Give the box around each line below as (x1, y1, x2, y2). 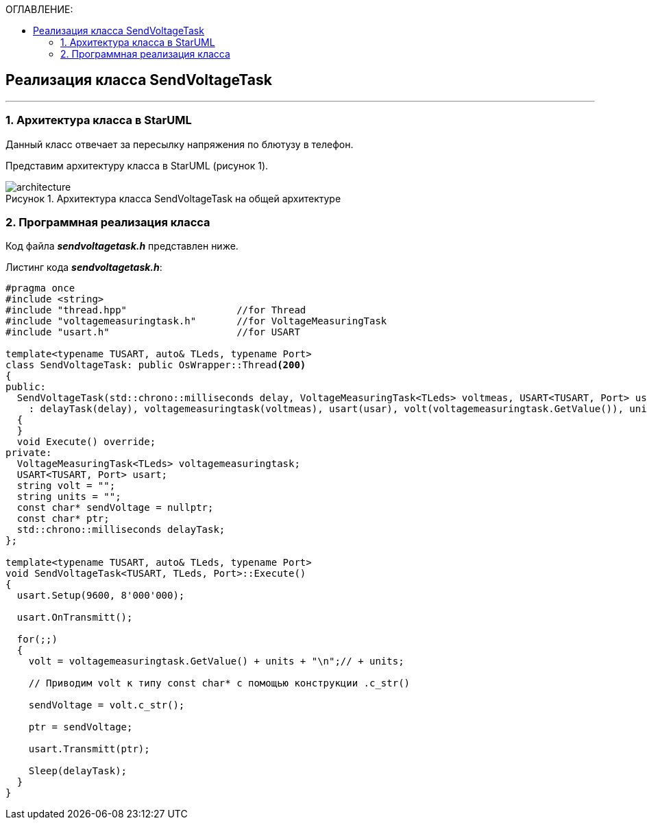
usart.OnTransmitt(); (16, 612, 133, 623)
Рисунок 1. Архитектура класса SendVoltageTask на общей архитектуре (5, 192, 341, 204)
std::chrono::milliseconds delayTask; (16, 524, 225, 536)
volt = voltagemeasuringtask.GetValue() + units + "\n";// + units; (28, 656, 404, 667)
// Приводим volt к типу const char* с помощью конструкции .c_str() (28, 678, 411, 689)
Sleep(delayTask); (28, 765, 127, 777)
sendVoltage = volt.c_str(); (28, 700, 185, 711)
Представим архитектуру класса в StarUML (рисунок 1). (5, 159, 269, 171)
